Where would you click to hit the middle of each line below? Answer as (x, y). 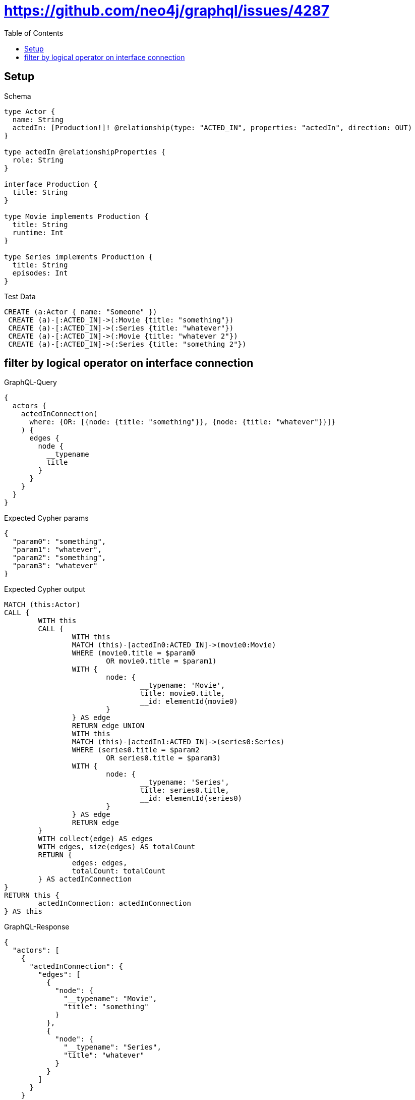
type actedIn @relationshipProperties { (85, 152)
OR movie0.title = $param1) (161, 661)
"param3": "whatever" (55, 566)
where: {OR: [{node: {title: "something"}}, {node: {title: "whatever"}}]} (183, 422)
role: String (38, 160)
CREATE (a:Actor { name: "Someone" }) (81, 312)
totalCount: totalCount (119, 871)
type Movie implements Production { (76, 216)
